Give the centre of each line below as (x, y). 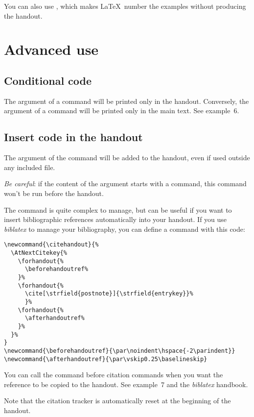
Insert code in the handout (73, 137)
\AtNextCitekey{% (39, 253)
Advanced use (51, 49)
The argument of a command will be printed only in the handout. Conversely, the (127, 101)
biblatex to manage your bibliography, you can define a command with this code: (125, 229)
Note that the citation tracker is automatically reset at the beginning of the (117, 401)
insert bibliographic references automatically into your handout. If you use (115, 219)
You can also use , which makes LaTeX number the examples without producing (125, 6)
